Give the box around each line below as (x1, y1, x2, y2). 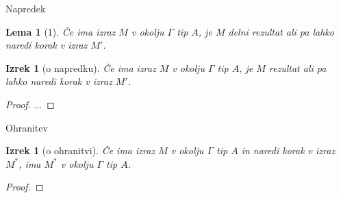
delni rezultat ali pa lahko (228, 24, 334, 38)
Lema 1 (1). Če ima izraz (5, 24, 116, 38)
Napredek (5, 1, 46, 15)
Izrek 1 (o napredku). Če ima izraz (5, 60, 156, 75)
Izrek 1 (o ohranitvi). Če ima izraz (5, 143, 155, 158)
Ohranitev (5, 120, 48, 134)
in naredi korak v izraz (241, 143, 336, 158)
